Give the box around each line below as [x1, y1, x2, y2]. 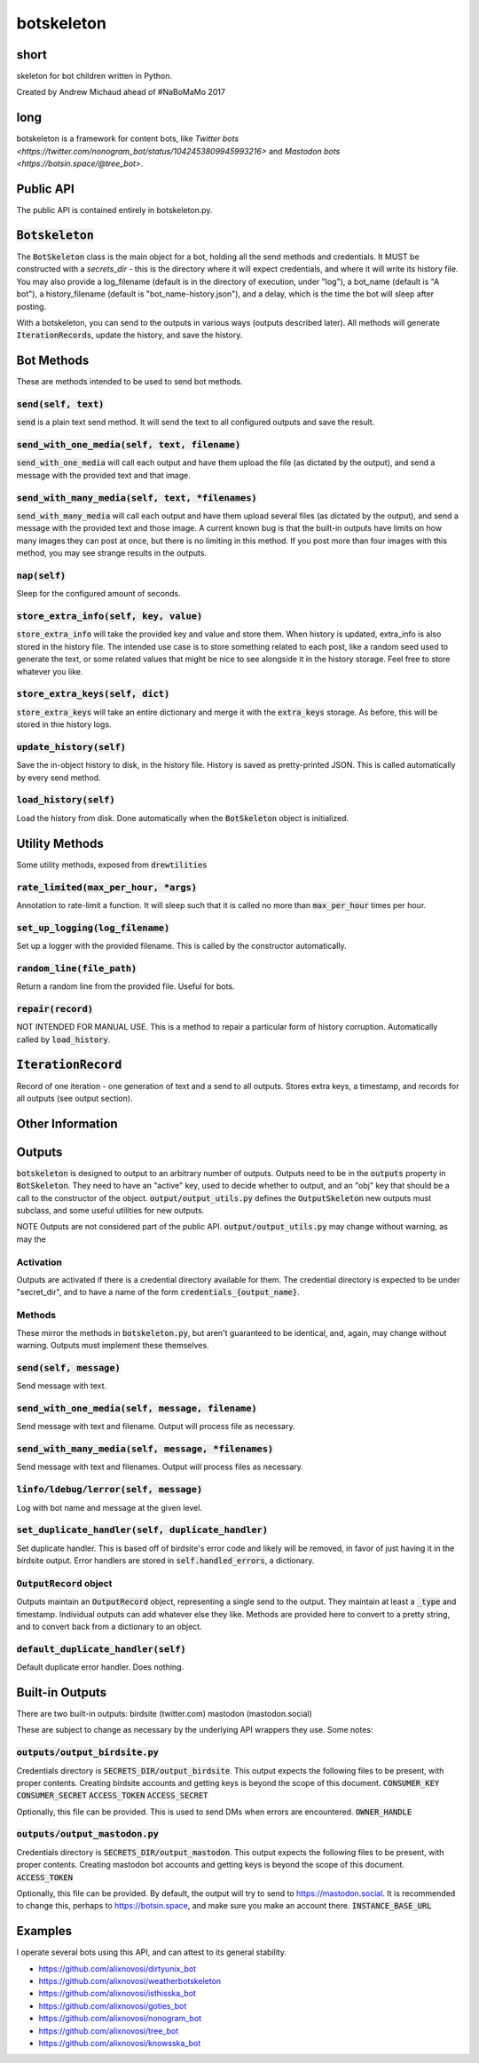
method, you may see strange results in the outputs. [16, 548, 208, 558]
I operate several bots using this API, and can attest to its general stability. [16, 1947, 287, 1957]
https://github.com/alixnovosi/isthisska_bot [38, 1988, 197, 1999]
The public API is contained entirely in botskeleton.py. [16, 205, 213, 216]
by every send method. [16, 772, 101, 783]
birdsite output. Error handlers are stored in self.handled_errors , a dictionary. [16, 1555, 315, 1566]
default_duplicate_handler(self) [16, 1643, 186, 1655]
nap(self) [16, 569, 67, 581]
